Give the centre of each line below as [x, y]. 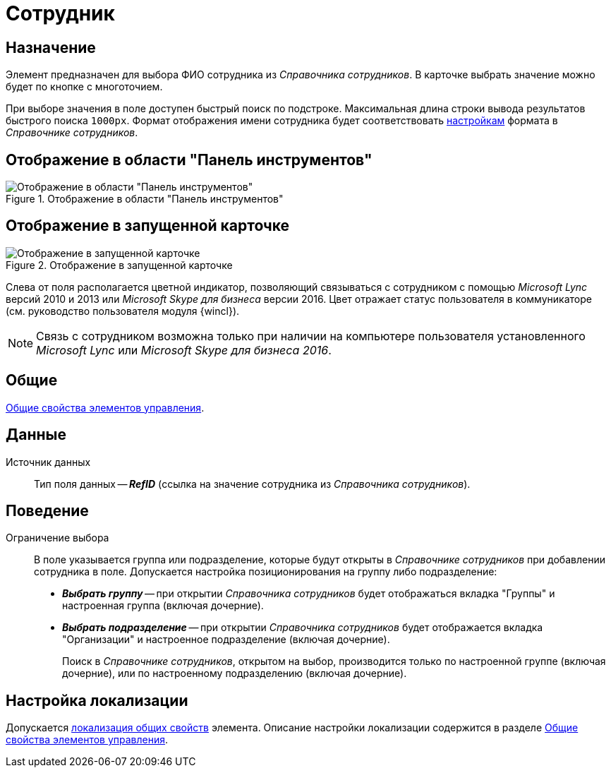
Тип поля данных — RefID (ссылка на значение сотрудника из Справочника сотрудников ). [252, 484]
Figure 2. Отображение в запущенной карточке [119, 265]
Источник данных [48, 462]
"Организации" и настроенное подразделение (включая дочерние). [226, 640]
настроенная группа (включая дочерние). [163, 606]
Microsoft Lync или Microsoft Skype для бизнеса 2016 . [184, 350]
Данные [36, 435]
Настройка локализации [97, 700]
